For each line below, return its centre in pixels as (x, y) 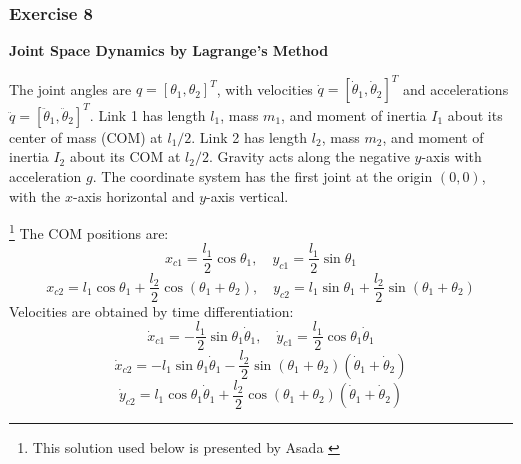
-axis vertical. (247, 195)
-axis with (451, 156)
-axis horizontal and (134, 195)
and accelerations (456, 88)
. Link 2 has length (249, 136)
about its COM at (125, 156)
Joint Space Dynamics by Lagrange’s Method (169, 50)
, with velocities (264, 88)
